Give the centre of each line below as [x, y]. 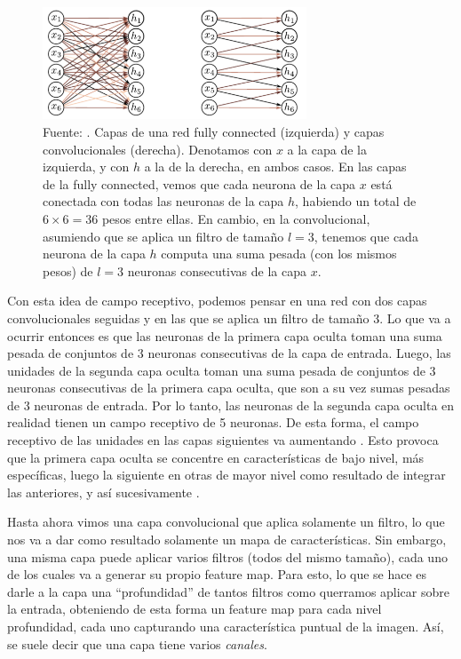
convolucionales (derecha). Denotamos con [158, 149]
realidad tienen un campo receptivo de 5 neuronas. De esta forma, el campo [213, 422]
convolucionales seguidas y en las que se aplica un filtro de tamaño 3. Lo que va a [229, 318]
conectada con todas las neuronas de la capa [163, 201]
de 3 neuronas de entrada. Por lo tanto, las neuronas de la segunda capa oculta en [231, 405]
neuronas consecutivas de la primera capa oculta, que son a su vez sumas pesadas [229, 388]
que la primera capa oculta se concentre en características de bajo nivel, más [216, 457]
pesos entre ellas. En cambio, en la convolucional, [236, 218]
